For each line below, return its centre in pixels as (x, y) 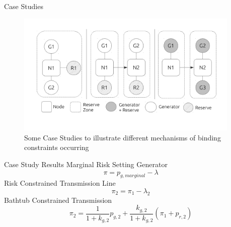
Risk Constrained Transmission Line (60, 183)
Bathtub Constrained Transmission (58, 200)
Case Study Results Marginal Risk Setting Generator (86, 164)
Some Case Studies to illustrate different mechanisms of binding (123, 137)
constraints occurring (57, 147)
